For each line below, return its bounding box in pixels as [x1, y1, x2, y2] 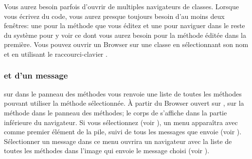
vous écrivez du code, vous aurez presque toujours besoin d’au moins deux [4, 11, 225, 21]
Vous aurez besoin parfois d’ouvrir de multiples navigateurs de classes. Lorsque [4, 1, 239, 11]
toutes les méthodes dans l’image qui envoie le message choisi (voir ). [4, 145, 210, 156]
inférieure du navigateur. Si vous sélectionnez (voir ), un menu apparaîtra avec [4, 117, 238, 127]
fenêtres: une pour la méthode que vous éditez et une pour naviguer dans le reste [4, 20, 245, 31]
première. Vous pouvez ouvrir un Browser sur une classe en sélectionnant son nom [4, 39, 249, 49]
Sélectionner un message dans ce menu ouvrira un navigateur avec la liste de [4, 136, 232, 146]
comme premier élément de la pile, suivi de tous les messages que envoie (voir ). [4, 127, 242, 137]
